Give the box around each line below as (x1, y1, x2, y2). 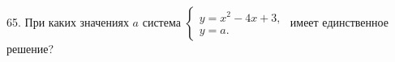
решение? (6, 40, 54, 56)
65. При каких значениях (6, 14, 129, 30)
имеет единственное (290, 14, 389, 30)
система (142, 14, 181, 30)
